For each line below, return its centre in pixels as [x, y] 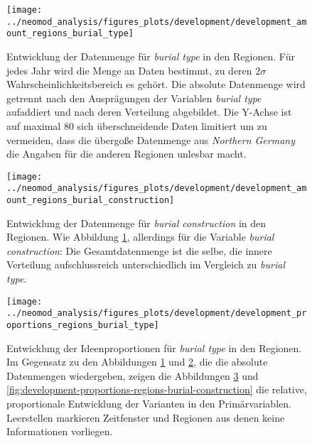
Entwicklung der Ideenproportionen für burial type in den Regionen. [154, 348]
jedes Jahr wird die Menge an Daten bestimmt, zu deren [129, 70]
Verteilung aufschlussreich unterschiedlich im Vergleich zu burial [146, 264]
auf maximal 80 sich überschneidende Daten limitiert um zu [137, 125]
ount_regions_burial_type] [70, 34]
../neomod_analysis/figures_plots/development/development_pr [157, 313]
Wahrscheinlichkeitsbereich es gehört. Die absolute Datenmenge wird [156, 84]
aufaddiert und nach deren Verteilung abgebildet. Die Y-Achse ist [149, 112]
